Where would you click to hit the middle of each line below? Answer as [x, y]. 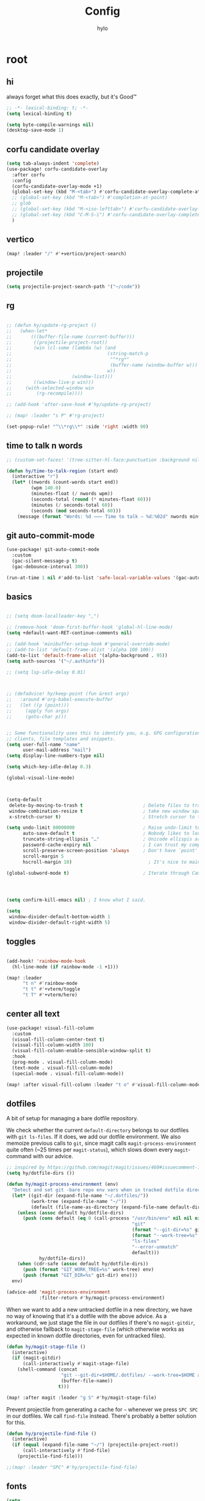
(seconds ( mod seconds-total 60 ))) [76, 511]
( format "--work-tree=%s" [165, 1235]
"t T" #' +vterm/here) [50, 995]
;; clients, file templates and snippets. [61, 739]
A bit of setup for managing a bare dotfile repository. [72, 1118]
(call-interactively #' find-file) [67, 1451]
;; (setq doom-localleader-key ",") [53, 616]
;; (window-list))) [60, 376]
